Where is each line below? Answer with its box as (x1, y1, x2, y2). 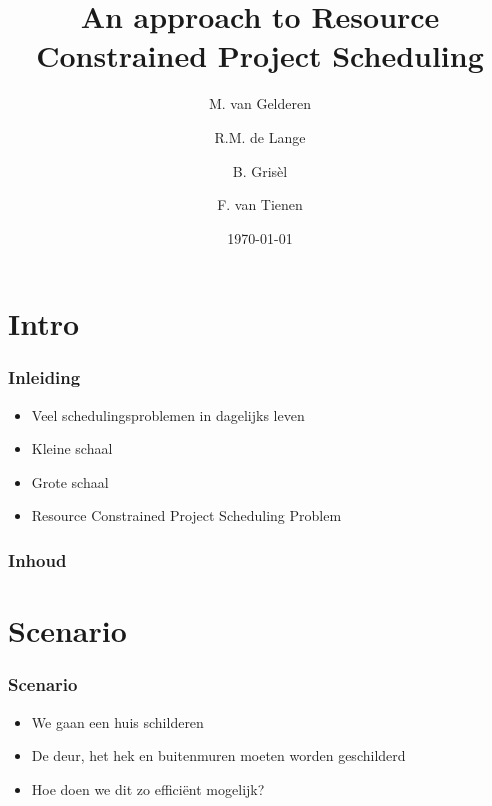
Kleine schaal (31, 438, 113, 459)
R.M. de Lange (214, 126, 306, 147)
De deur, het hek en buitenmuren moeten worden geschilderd (31, 745, 406, 766)
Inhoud (8, 547, 67, 572)
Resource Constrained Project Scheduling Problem (31, 505, 342, 526)
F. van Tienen (217, 194, 303, 215)
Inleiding (8, 365, 81, 390)
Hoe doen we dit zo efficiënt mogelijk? (31, 778, 265, 799)
